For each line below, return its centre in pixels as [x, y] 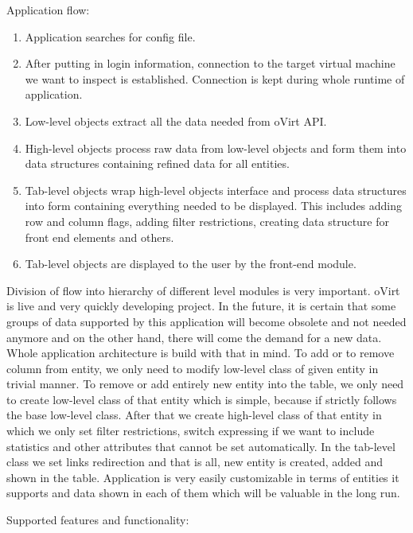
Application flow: [48, 10]
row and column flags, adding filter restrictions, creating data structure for [207, 221]
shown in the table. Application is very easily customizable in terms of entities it [203, 477]
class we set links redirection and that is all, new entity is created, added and [195, 462]
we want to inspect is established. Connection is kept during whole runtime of [215, 78]
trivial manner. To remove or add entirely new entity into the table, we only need [205, 384]
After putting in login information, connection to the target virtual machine [210, 63]
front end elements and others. [99, 237]
